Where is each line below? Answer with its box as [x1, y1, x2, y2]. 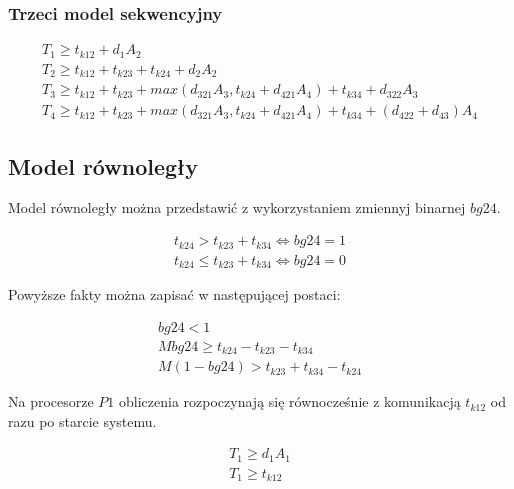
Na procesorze [8, 391, 94, 412]
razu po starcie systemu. [8, 410, 157, 431]
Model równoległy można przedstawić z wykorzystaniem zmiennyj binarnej [8, 197, 466, 218]
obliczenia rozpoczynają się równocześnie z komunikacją [119, 391, 461, 412]
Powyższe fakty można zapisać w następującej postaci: [8, 284, 341, 305]
